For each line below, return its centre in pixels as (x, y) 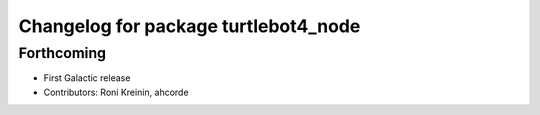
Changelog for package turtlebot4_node (189, 26)
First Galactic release (87, 78)
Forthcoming (62, 53)
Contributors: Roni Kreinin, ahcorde (116, 92)
